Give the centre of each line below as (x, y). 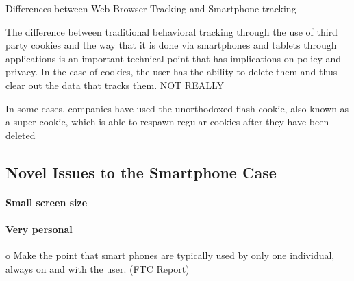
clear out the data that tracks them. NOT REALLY (115, 85)
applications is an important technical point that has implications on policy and (174, 58)
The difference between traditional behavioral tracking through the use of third (172, 31)
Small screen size (47, 202)
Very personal (39, 229)
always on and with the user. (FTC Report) (98, 268)
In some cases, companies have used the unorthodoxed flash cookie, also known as (177, 108)
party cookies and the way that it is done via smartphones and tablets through (171, 45)
